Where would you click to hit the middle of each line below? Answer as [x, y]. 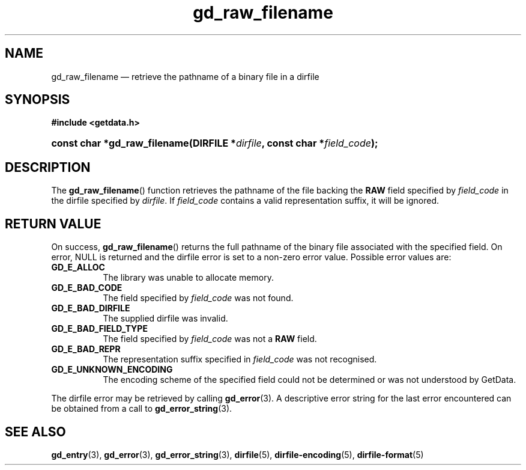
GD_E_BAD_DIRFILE [91, 308]
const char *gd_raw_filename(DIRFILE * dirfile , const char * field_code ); [215, 143]
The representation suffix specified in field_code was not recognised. [240, 359]
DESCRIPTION [48, 167]
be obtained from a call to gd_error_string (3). [142, 409]
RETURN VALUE [53, 224]
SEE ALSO [35, 432]
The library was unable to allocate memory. [188, 278]
